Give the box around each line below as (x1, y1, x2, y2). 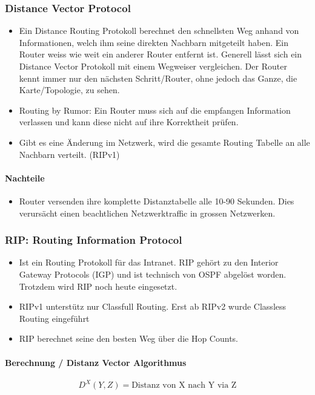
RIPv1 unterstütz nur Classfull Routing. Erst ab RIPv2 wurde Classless (19, 300, 287, 313)
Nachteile (5, 171, 45, 184)
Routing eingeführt (19, 312, 90, 324)
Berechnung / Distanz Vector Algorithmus (5, 356, 187, 368)
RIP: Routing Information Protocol (5, 232, 182, 247)
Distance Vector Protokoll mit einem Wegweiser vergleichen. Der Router (19, 60, 287, 72)
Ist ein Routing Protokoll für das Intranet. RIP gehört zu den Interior (19, 256, 279, 269)
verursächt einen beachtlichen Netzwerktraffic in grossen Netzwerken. (19, 206, 276, 219)
